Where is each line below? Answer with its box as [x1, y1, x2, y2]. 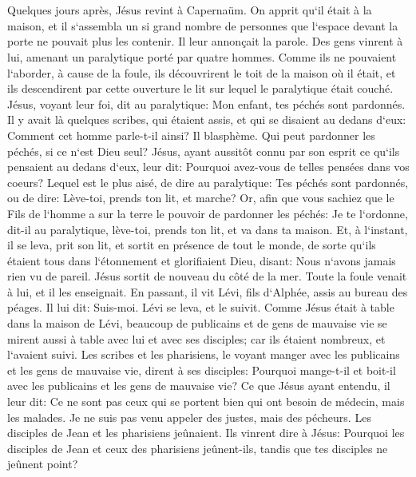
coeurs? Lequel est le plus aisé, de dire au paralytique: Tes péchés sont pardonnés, [7, 173, 409, 190]
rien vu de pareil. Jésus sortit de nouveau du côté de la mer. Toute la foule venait [7, 268, 407, 284]
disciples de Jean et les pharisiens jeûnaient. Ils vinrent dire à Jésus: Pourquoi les [7, 424, 405, 441]
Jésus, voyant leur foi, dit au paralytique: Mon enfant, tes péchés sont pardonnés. [7, 95, 406, 112]
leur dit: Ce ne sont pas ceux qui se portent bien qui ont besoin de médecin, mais [7, 393, 405, 410]
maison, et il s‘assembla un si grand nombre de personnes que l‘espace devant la [7, 17, 398, 34]
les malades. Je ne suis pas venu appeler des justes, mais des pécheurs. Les [7, 408, 371, 425]
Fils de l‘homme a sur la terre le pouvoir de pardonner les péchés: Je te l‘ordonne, [7, 205, 408, 221]
